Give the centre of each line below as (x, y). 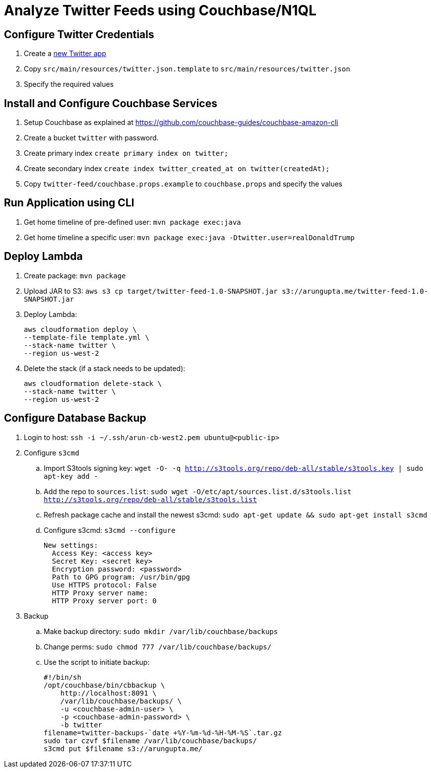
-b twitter (81, 725)
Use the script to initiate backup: (97, 662)
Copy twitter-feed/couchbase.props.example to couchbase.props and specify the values (183, 184)
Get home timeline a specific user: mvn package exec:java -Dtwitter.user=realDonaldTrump (189, 237)
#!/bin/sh (62, 677)
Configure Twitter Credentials (79, 34)
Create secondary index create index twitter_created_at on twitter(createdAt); (177, 169)
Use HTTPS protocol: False (104, 585)
